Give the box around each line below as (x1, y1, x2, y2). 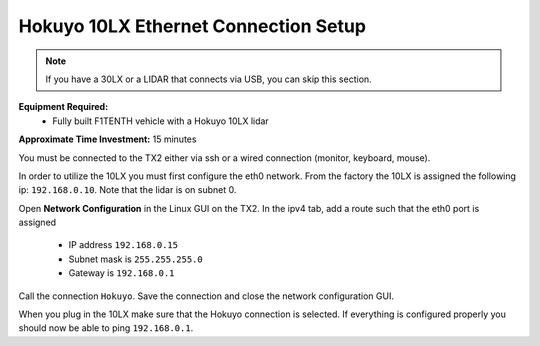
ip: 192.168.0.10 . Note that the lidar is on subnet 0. (18, 184, 237, 196)
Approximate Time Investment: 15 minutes (18, 133, 197, 145)
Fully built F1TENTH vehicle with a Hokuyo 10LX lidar (52, 115, 269, 127)
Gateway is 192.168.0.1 (68, 267, 175, 279)
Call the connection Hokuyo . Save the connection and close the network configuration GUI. (18, 290, 395, 302)
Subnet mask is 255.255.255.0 (68, 253, 204, 265)
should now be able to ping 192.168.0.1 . (18, 322, 194, 334)
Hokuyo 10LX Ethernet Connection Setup (18, 15, 367, 37)
